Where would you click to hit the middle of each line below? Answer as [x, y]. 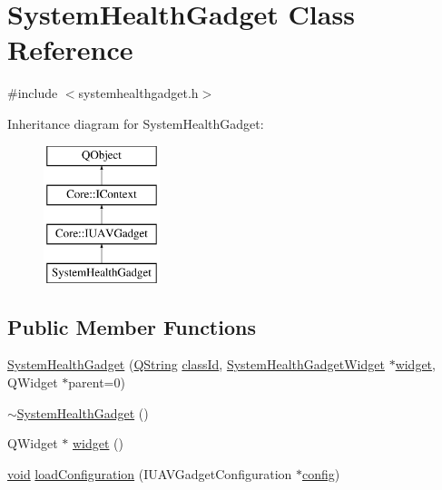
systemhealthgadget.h [138, 93]
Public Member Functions [132, 326]
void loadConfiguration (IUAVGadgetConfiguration [150, 473]
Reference [70, 49]
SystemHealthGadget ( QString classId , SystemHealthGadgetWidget [196, 364]
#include [33, 93]
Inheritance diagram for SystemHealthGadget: [136, 123]
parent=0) [97, 382]
